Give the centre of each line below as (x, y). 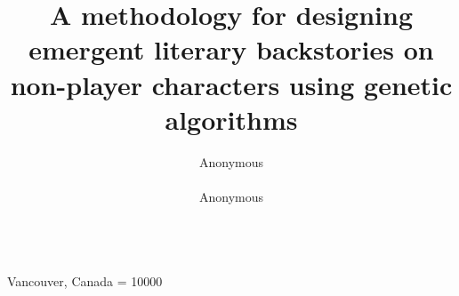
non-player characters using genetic (231, 84)
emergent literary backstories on (231, 49)
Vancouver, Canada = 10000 (85, 281)
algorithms (231, 119)
